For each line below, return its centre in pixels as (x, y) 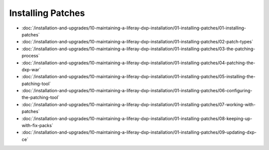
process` (31, 56)
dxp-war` (31, 69)
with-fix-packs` (37, 126)
